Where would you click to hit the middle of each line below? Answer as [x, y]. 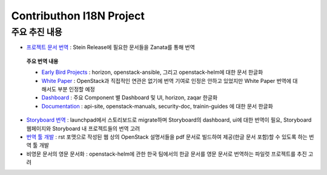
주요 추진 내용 [37, 32]
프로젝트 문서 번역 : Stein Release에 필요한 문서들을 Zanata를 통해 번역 [111, 47]
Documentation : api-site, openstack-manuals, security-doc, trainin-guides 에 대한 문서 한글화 [157, 106]
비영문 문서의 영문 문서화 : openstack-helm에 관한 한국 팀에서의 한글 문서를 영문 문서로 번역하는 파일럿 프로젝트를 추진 [167, 154]
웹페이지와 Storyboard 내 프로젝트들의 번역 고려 [83, 128]
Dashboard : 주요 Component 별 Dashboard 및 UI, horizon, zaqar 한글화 [130, 97]
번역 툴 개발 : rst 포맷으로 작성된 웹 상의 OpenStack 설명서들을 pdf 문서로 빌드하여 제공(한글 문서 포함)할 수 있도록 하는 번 [170, 137]
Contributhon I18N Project [78, 16]
